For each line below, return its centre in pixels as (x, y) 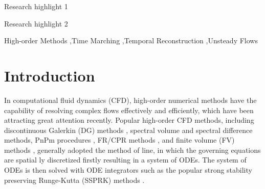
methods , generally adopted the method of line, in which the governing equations (132, 150)
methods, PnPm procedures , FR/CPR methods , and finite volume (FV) (119, 140)
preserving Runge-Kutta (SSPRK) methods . (74, 180)
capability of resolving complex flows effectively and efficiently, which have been (129, 110)
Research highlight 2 (36, 23)
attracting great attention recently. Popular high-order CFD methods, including (129, 120)
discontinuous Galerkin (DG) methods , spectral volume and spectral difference (128, 130)
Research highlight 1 (36, 6)
